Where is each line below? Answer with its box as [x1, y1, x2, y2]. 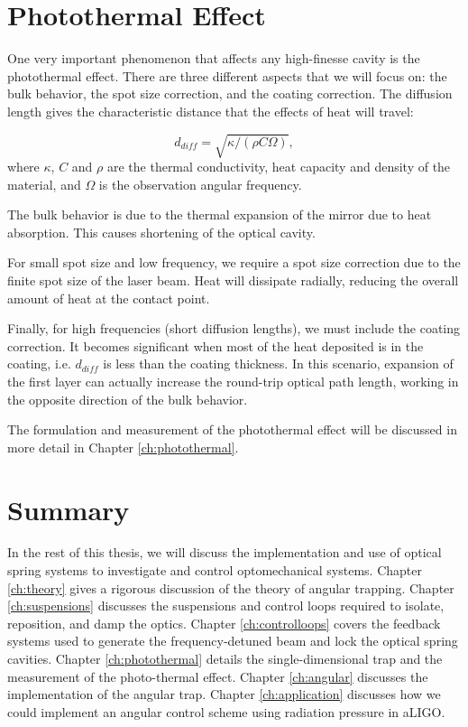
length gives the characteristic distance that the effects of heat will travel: [7, 101, 414, 120]
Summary [7, 490, 130, 527]
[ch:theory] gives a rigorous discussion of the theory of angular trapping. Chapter [7, 578, 454, 597]
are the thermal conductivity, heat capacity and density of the [106, 157, 451, 176]
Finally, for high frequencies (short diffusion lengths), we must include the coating [7, 319, 461, 338]
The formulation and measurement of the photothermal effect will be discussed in [7, 420, 457, 439]
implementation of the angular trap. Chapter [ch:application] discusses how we [7, 685, 441, 704]
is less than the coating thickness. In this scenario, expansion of [103, 354, 454, 373]
